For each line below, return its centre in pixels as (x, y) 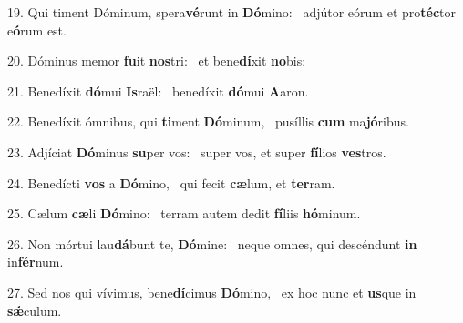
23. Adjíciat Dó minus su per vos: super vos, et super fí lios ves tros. (197, 151)
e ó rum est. (37, 30)
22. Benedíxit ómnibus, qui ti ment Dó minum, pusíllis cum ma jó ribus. (208, 121)
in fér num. (36, 262)
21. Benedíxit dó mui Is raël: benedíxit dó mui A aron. (158, 91)
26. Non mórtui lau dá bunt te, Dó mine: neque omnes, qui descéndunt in (212, 243)
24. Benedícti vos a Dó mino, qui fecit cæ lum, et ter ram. (171, 182)
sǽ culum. (35, 310)
